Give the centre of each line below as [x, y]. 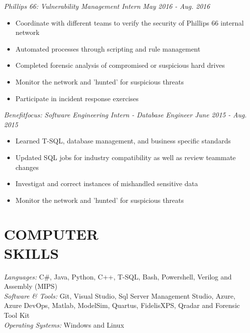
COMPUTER [51, 234]
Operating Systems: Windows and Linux [64, 324]
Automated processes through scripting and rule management [108, 48]
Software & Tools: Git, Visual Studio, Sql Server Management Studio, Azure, [120, 295]
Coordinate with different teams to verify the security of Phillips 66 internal [130, 22]
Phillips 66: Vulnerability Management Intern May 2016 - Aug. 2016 [107, 6]
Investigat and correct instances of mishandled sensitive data [107, 183]
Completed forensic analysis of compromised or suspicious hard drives [120, 65]
